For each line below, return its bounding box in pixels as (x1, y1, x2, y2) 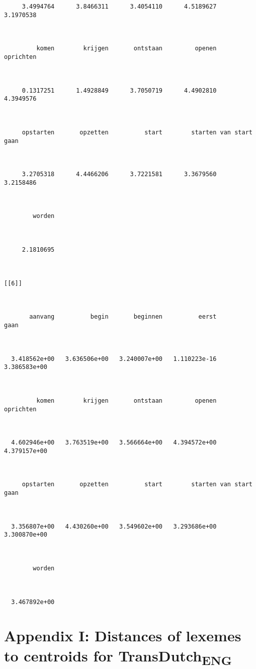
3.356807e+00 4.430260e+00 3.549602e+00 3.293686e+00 (11, 523, 217, 530)
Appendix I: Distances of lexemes (4, 625, 241, 646)
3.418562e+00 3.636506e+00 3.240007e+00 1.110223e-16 (11, 355, 217, 362)
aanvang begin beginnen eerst (29, 313, 217, 321)
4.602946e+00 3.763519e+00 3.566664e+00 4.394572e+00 (11, 439, 217, 447)
